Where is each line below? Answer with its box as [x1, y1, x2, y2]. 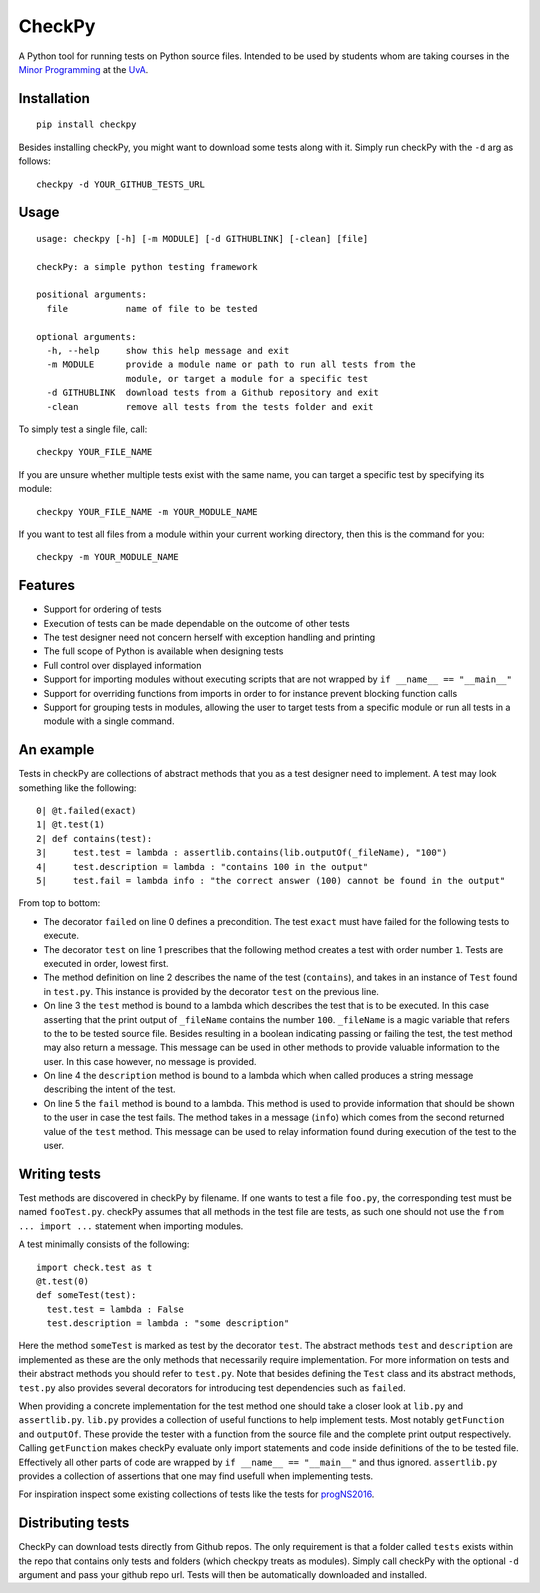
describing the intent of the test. [43, 1083, 176, 1095]
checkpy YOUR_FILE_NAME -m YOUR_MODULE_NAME [36, 506, 259, 517]
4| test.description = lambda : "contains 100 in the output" [36, 861, 369, 872]
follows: [18, 155, 51, 167]
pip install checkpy [36, 119, 137, 130]
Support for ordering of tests [43, 603, 162, 615]
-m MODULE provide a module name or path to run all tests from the [46, 359, 416, 370]
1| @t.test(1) [36, 819, 105, 830]
